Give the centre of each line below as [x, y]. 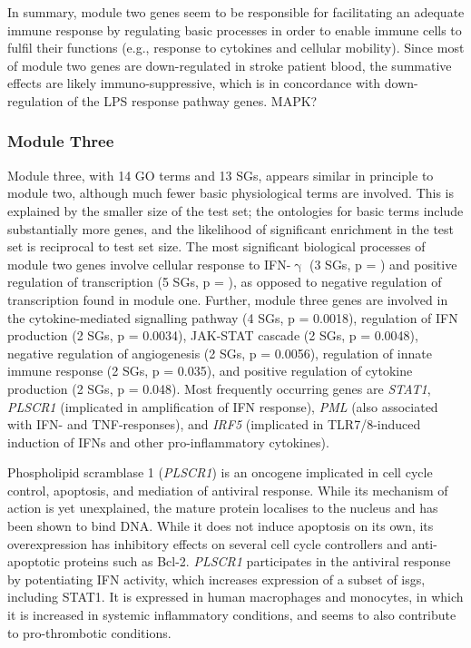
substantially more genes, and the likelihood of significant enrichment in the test [231, 228]
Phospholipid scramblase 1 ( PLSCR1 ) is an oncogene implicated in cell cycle [220, 472]
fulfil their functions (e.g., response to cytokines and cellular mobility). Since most [236, 48]
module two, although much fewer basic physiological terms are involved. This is [231, 193]
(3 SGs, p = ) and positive [383, 264]
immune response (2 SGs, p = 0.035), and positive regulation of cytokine [210, 371]
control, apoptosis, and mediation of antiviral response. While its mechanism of [228, 490]
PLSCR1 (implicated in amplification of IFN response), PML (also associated [223, 406]
